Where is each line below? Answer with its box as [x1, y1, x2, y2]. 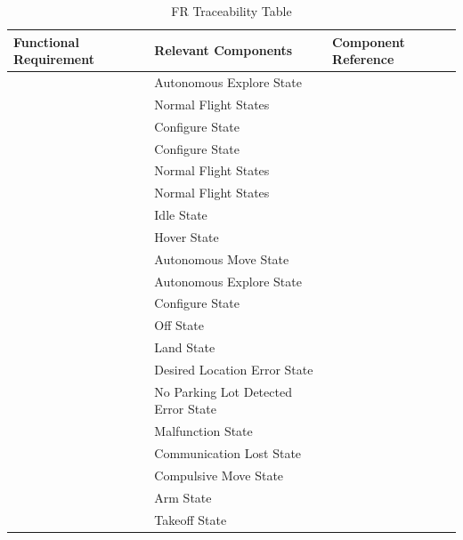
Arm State [154, 488, 212, 506]
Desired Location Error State [154, 360, 313, 378]
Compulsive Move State [154, 465, 284, 484]
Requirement [13, 50, 94, 69]
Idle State [154, 206, 207, 224]
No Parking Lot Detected [154, 382, 292, 400]
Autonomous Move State [154, 249, 289, 268]
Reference [332, 50, 394, 69]
